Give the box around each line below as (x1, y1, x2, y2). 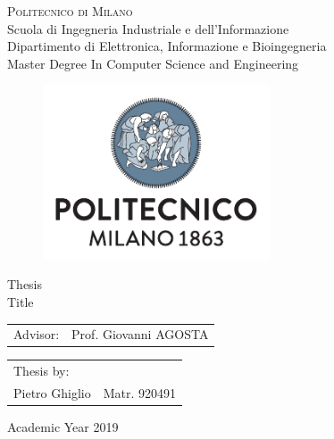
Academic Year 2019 (7, 418, 119, 436)
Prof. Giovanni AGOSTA (71, 325, 209, 344)
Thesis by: (13, 361, 70, 380)
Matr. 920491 (103, 383, 177, 402)
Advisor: (13, 325, 60, 344)
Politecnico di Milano (7, 2, 133, 20)
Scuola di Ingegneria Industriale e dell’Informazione (7, 19, 289, 37)
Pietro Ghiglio (13, 383, 91, 402)
